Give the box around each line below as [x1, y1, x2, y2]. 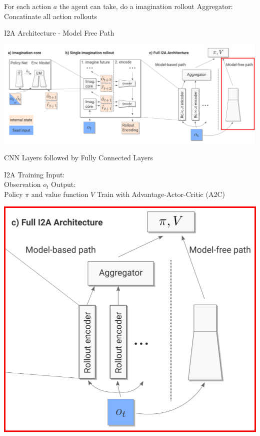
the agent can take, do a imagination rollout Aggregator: [59, 1, 233, 11]
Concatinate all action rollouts [4, 11, 97, 21]
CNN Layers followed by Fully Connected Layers [4, 152, 153, 163]
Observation [4, 179, 41, 189]
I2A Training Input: [4, 169, 65, 179]
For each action [4, 1, 51, 11]
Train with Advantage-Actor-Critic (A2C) [96, 189, 225, 199]
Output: [51, 179, 76, 189]
